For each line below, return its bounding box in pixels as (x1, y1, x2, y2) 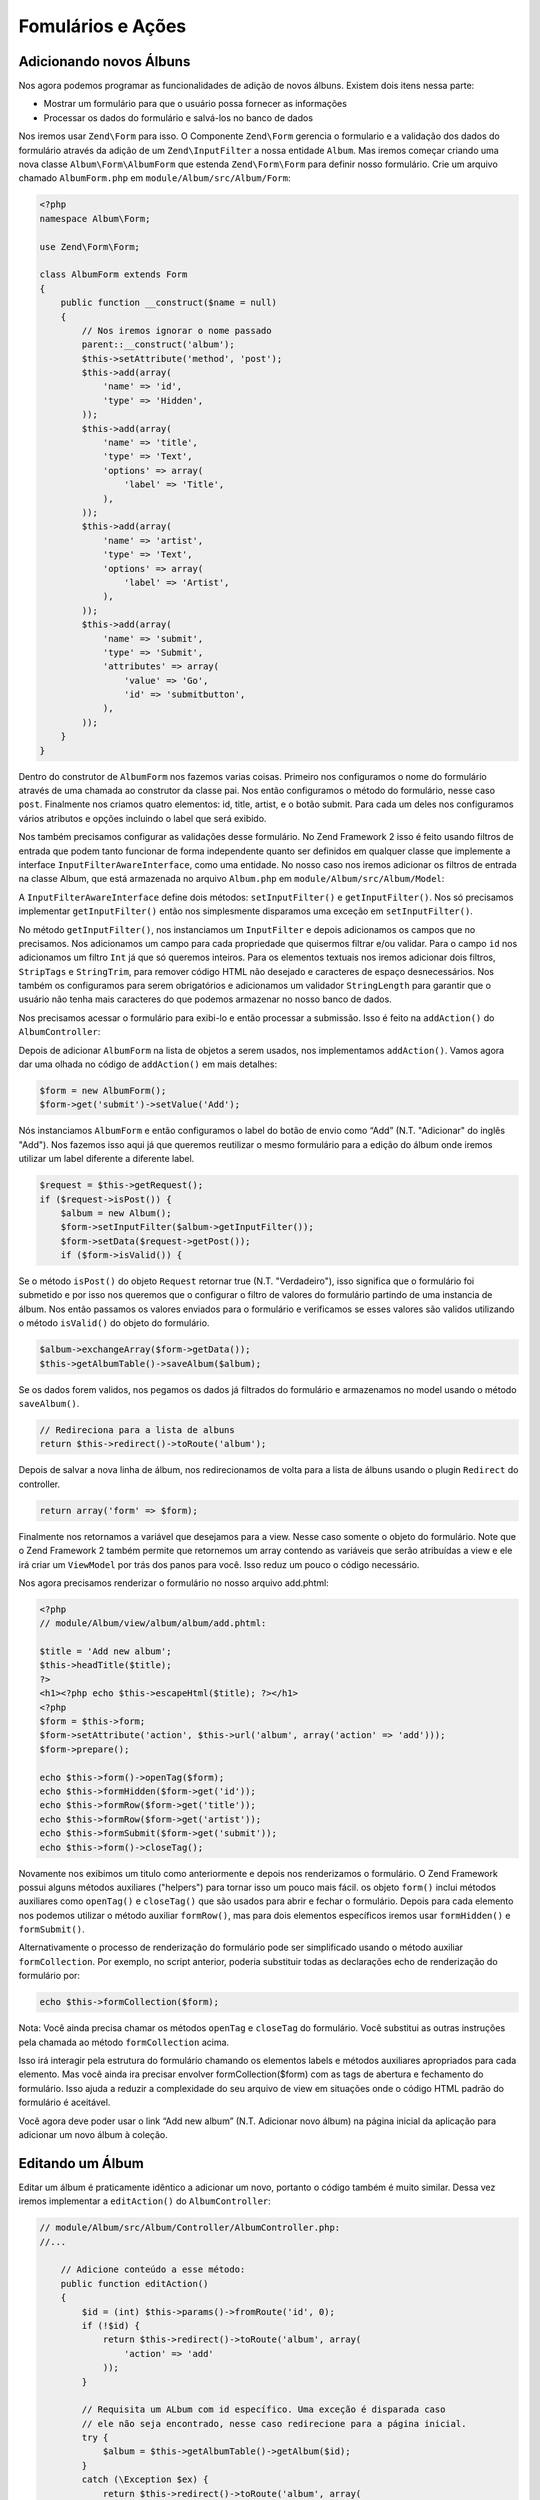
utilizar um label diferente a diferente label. (18, 1153, 195, 1165)
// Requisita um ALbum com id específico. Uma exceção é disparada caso (81, 2404, 446, 2415)
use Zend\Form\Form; (39, 241, 140, 252)
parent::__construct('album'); (81, 339, 235, 350)
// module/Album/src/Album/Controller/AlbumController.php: (39, 2222, 341, 2234)
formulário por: (18, 1970, 80, 1982)
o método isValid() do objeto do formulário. (18, 1317, 210, 1329)
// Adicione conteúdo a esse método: (60, 2264, 246, 2275)
